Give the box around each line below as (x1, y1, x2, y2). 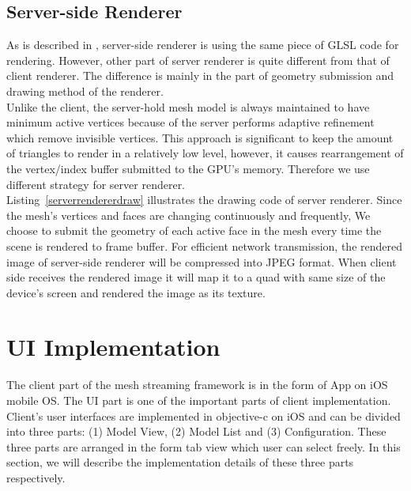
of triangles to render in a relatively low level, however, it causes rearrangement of (6, 145, 404, 161)
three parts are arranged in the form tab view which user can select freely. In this (6, 438, 401, 455)
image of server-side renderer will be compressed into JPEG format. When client (6, 253, 397, 270)
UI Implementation (6, 330, 221, 363)
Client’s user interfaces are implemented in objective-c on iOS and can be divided (6, 407, 401, 424)
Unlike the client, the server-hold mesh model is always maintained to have (6, 98, 370, 115)
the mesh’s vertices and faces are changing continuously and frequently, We (6, 206, 371, 223)
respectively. (6, 469, 66, 485)
